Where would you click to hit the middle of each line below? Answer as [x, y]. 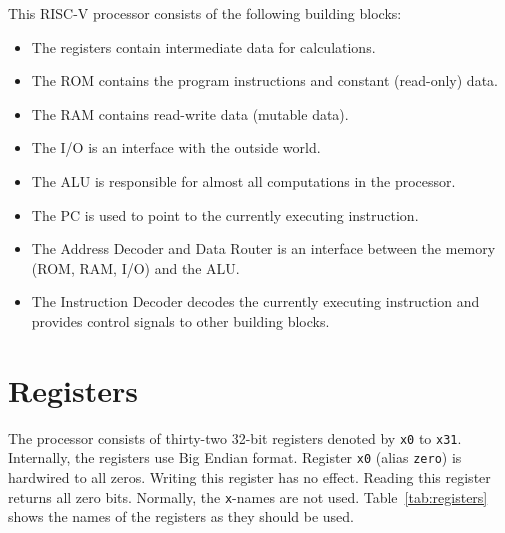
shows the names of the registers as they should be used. [181, 516]
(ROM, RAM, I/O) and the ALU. [135, 267]
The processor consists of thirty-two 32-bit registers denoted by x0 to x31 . [235, 437]
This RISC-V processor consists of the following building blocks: [205, 13]
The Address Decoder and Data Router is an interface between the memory [263, 248]
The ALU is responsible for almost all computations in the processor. [243, 180]
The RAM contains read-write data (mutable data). [190, 113]
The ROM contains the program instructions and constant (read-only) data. [264, 80]
